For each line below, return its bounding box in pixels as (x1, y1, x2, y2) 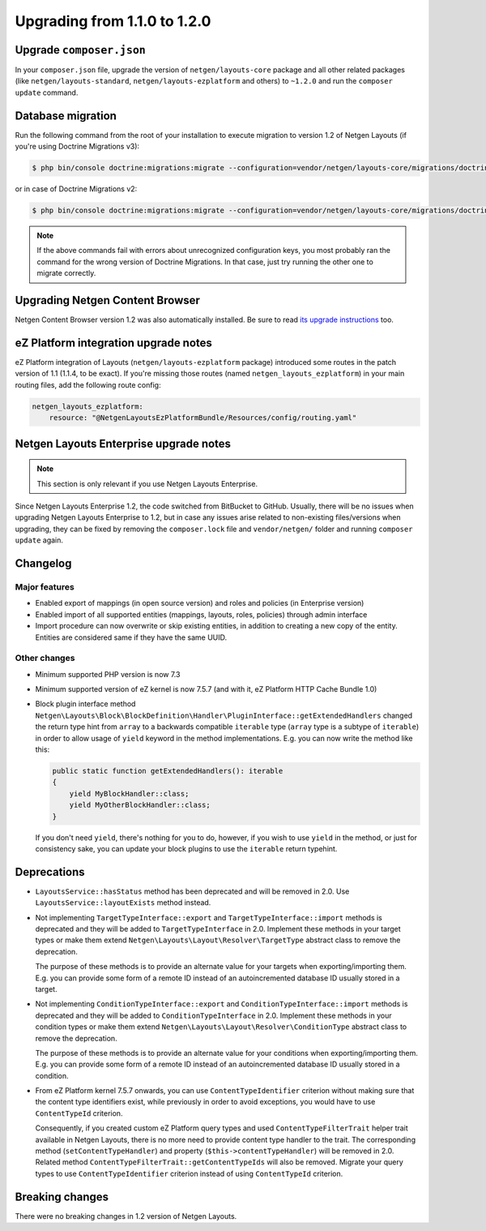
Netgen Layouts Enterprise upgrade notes (15, 436, 231, 450)
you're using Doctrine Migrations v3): (15, 142, 140, 152)
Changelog (15, 556, 72, 570)
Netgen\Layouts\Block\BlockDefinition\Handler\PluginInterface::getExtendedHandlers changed (35, 710, 413, 720)
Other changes (15, 653, 75, 664)
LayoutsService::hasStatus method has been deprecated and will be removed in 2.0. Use (35, 886, 350, 896)
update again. (15, 535, 64, 545)
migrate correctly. (36, 268, 96, 278)
